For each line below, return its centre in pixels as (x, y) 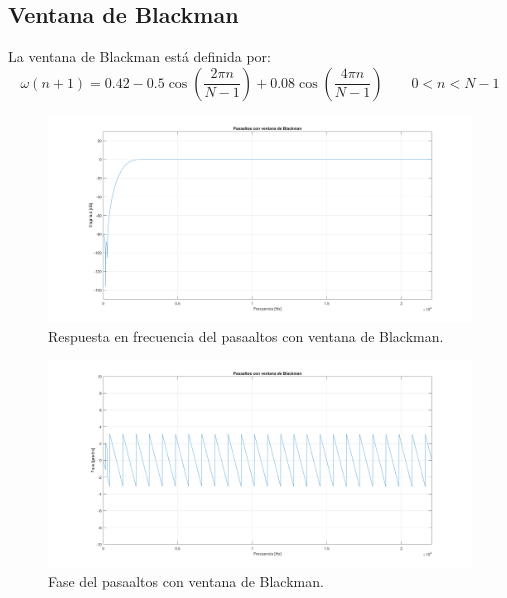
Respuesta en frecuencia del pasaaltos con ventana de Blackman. (246, 336)
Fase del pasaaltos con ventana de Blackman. (186, 580)
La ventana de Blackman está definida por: (140, 56)
